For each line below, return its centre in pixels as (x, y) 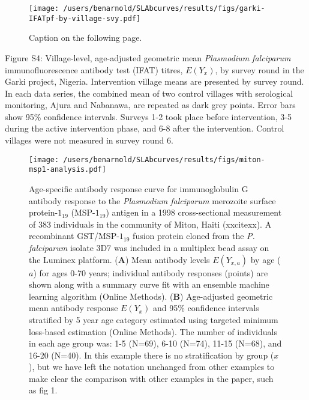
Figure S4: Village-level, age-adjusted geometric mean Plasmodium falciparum (148, 57)
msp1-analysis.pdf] (67, 170)
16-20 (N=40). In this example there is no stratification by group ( (151, 355)
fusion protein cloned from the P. (194, 236)
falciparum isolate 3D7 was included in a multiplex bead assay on (149, 247)
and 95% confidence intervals (206, 308)
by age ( (265, 259)
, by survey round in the (259, 69)
